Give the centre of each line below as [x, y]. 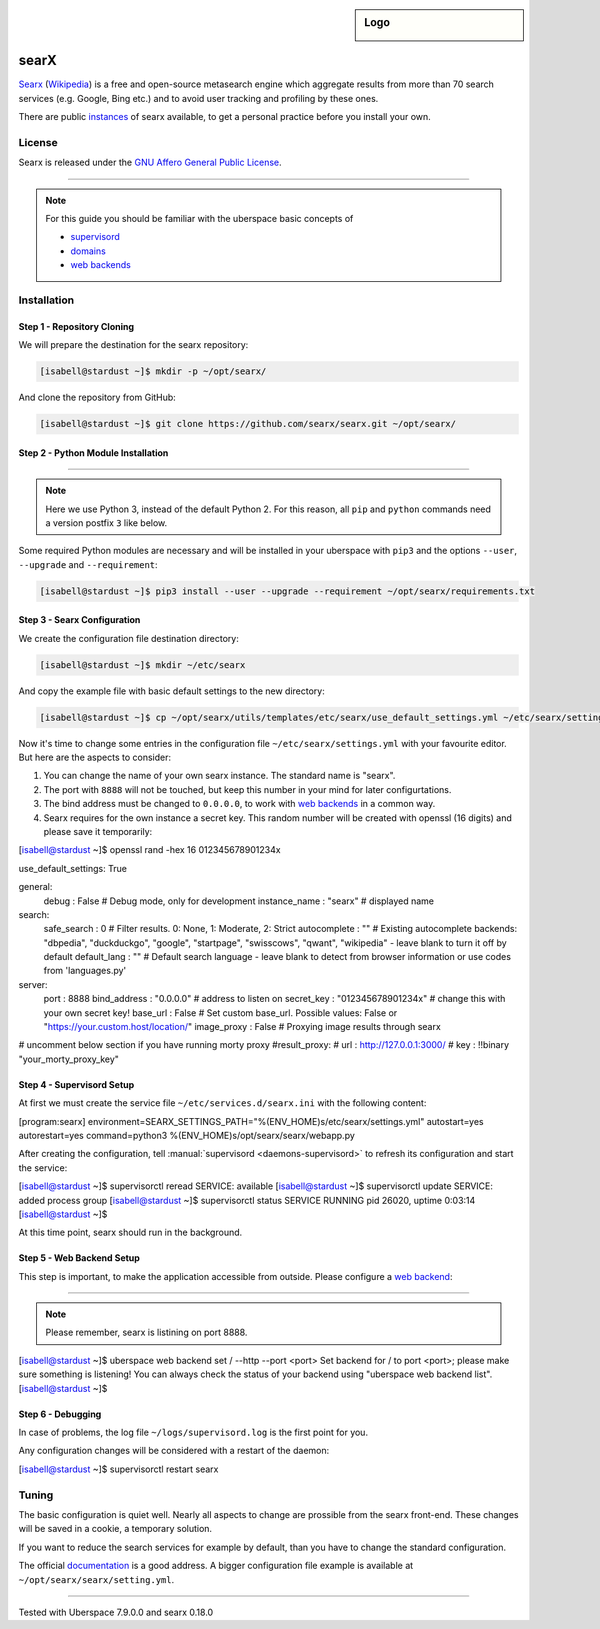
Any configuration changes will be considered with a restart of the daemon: [174, 1451]
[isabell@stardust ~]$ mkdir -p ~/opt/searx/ [153, 371]
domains [88, 251]
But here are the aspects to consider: [95, 757]
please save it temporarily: [98, 831]
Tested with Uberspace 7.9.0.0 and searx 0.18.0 [116, 1612]
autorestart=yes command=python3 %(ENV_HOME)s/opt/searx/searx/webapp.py [186, 1135]
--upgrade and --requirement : [88, 564]
